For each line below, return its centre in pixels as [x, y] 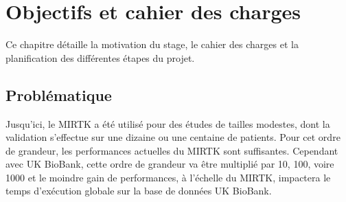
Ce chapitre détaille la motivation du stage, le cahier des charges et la [152, 44]
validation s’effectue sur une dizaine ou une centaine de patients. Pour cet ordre [173, 137]
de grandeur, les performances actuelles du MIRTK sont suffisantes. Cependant [172, 150]
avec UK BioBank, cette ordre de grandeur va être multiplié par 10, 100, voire [170, 164]
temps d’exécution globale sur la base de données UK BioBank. [139, 191]
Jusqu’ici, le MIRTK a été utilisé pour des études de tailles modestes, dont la [168, 123]
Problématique [59, 94]
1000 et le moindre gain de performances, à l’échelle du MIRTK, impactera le [168, 177]
